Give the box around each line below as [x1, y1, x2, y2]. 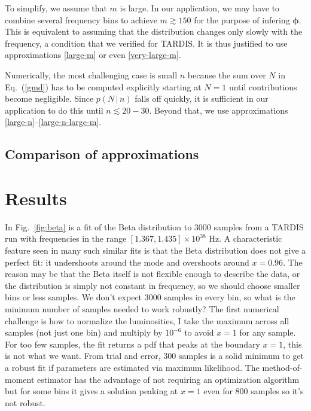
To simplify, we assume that [5, 2, 107, 14]
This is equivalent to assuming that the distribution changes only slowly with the [5, 25, 303, 38]
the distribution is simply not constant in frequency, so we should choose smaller [5, 279, 300, 291]
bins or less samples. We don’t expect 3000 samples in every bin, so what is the [5, 291, 295, 303]
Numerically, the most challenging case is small [5, 68, 178, 81]
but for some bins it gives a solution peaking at [5, 385, 178, 397]
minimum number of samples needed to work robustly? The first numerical [5, 303, 279, 315]
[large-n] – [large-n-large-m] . [5, 115, 102, 128]
